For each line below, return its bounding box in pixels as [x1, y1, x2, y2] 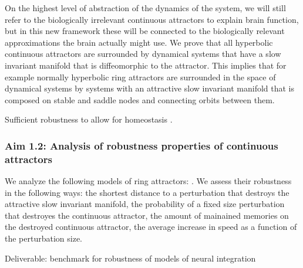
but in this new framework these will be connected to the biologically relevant [5, 25, 285, 37]
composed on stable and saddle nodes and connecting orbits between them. [5, 93, 275, 106]
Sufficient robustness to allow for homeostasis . [5, 113, 173, 125]
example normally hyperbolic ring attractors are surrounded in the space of [5, 70, 276, 83]
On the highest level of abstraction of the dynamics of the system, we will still [5, 2, 286, 13]
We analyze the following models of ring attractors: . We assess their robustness [5, 175, 292, 187]
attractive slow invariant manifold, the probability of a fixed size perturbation [5, 198, 285, 210]
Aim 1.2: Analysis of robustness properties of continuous [5, 138, 278, 152]
